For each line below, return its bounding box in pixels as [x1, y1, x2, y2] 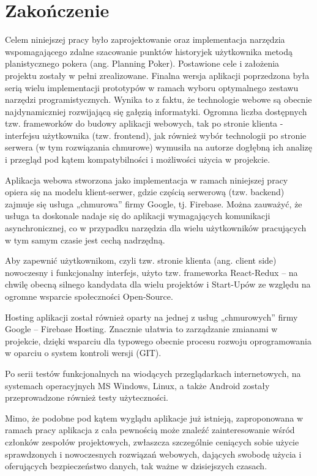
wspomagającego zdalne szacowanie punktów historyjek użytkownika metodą [5, 45, 293, 58]
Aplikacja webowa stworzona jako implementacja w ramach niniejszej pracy [5, 173, 288, 186]
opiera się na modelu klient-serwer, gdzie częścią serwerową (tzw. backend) [5, 185, 285, 198]
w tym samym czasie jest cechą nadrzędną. [5, 233, 165, 246]
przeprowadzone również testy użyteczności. [5, 391, 169, 404]
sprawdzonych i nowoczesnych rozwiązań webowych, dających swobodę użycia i [5, 447, 302, 460]
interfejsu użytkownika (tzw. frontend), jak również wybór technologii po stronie [5, 128, 307, 141]
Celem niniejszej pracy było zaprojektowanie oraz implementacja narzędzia [5, 33, 285, 46]
